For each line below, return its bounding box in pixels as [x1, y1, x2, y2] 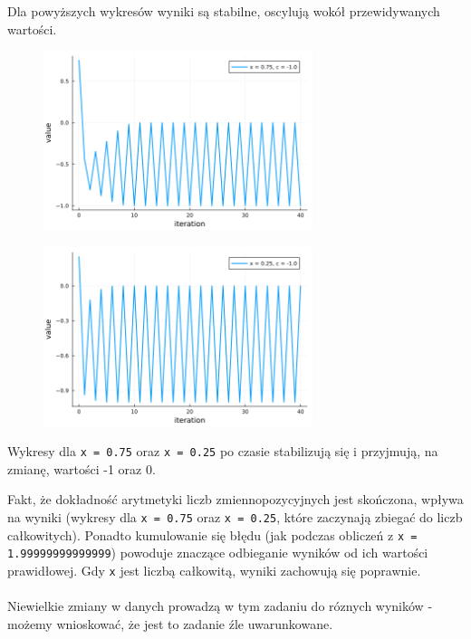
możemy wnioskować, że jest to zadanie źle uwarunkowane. [7, 614, 333, 633]
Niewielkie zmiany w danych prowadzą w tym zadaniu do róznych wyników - [7, 596, 433, 615]
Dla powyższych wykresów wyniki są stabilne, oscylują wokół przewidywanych [7, 2, 440, 20]
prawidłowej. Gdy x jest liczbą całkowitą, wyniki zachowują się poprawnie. [7, 560, 421, 579]
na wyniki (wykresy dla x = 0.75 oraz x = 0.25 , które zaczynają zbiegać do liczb [7, 507, 463, 526]
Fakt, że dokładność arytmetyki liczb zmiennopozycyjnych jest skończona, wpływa [7, 490, 464, 509]
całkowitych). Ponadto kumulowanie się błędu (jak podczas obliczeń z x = [7, 525, 418, 544]
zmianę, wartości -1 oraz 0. [7, 459, 156, 478]
